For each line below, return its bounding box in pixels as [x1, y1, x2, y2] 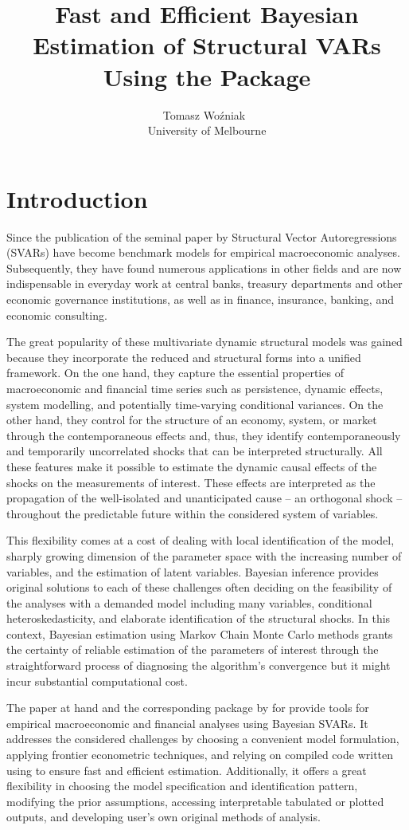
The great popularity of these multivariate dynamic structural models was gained [6, 333, 403, 350]
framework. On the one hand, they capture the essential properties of [6, 364, 344, 381]
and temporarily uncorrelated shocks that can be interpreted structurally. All [6, 443, 383, 459]
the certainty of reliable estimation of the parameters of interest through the [6, 641, 379, 658]
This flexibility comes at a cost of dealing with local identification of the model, [6, 532, 395, 549]
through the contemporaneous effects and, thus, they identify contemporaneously [6, 427, 401, 443]
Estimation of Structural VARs [33, 29, 381, 61]
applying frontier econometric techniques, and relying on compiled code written [6, 746, 394, 763]
